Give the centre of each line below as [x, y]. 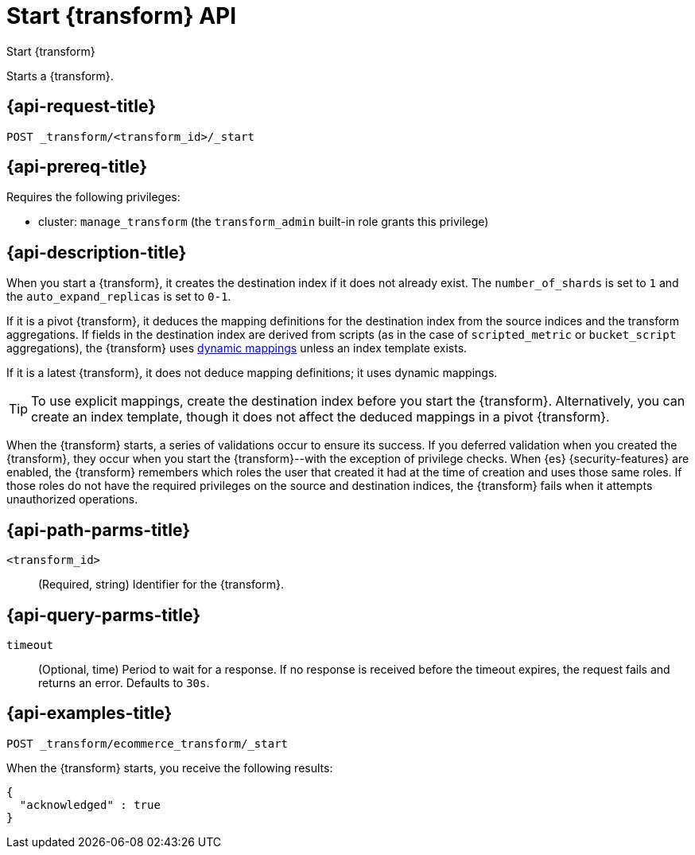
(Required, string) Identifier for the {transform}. [161, 585]
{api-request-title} [81, 107]
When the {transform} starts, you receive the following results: [170, 768]
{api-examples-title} [89, 713]
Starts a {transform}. [60, 76]
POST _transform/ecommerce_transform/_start [148, 743]
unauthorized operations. [72, 499]
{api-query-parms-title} [104, 615]
